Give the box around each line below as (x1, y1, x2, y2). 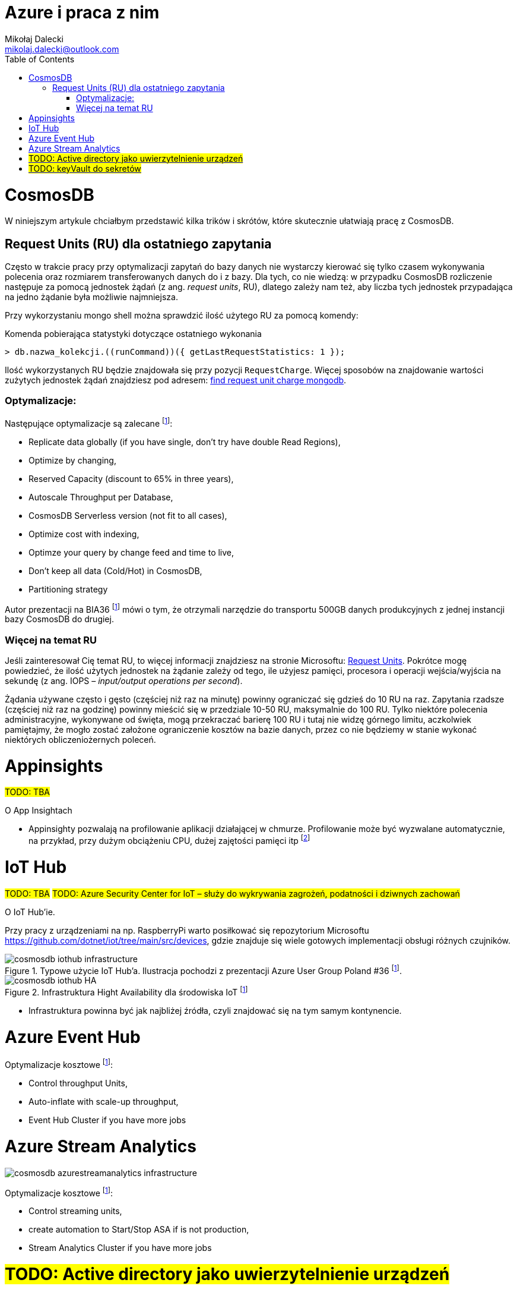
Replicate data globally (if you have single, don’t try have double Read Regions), (28, 436, 341, 447)
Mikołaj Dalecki (5, 33, 64, 44)
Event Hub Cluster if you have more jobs (28, 1115, 186, 1126)
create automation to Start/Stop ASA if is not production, (28, 1224, 249, 1235)
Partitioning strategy (28, 584, 108, 594)
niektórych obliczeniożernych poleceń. (5, 734, 156, 745)
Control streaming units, (28, 1206, 122, 1216)
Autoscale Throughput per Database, (28, 491, 173, 502)
